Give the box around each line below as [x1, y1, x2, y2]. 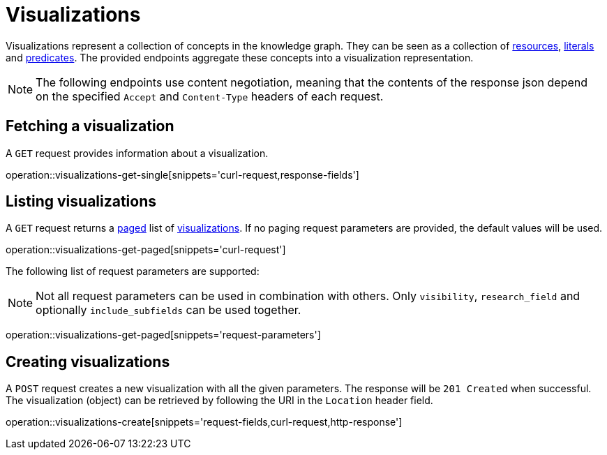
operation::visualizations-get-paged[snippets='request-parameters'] [6, 329, 321, 341]
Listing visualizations [6, 193, 157, 211]
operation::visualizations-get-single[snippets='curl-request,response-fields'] [6, 168, 359, 181]
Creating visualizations [6, 352, 170, 371]
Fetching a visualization [6, 117, 174, 135]
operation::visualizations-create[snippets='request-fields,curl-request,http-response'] [6, 416, 403, 428]
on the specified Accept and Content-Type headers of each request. [36, 89, 384, 103]
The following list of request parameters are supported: [6, 265, 260, 278]
